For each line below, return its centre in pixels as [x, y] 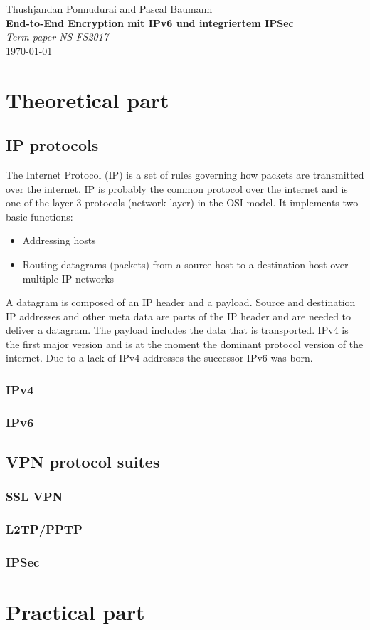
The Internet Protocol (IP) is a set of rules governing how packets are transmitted [185, 174]
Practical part [75, 612]
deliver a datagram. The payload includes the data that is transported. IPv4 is [177, 330]
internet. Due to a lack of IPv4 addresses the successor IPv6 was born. [159, 358]
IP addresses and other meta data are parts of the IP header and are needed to [179, 316]
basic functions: [39, 216]
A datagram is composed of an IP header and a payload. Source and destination [181, 302]
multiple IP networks [68, 278]
